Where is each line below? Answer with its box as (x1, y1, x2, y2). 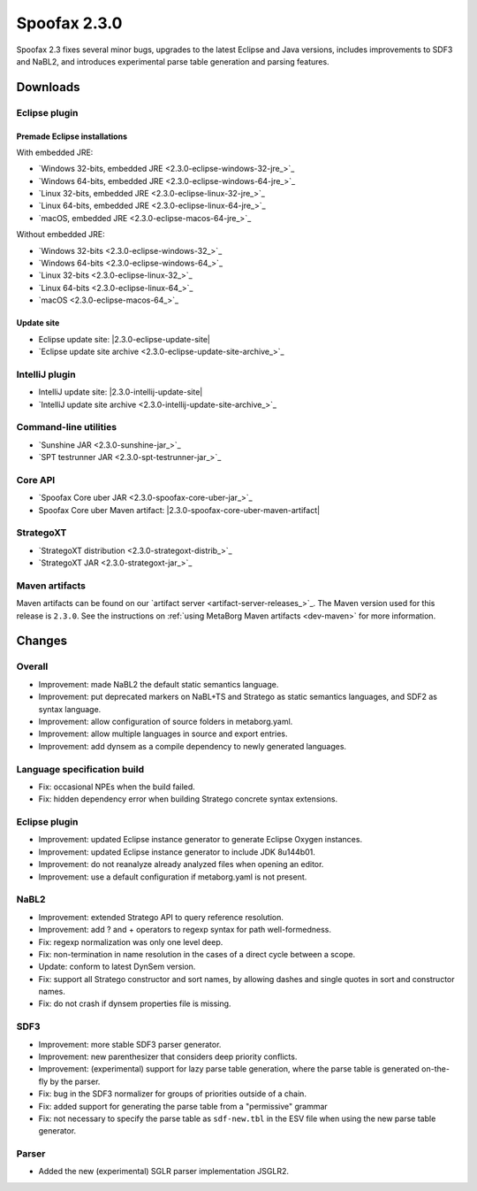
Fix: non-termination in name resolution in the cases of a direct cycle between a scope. (38, 949, 356, 959)
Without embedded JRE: (16, 229, 105, 240)
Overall (16, 660, 49, 672)
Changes (16, 634, 68, 649)
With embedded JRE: (16, 147, 94, 158)
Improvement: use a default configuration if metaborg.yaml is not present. (38, 872, 307, 882)
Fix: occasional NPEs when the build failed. (38, 781, 196, 792)
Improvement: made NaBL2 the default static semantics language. (38, 679, 279, 689)
